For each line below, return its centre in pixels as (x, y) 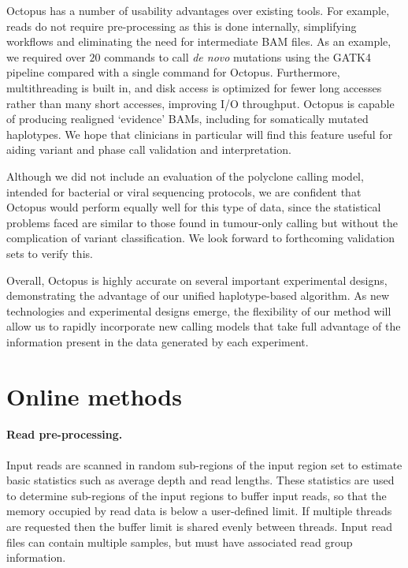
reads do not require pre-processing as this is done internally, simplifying (182, 26)
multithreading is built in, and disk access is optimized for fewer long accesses (194, 87)
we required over (46, 56)
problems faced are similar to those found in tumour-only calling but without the (202, 222)
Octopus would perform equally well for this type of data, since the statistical (194, 207)
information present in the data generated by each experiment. (158, 341)
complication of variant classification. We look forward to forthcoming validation (201, 238)
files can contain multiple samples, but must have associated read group (180, 542)
